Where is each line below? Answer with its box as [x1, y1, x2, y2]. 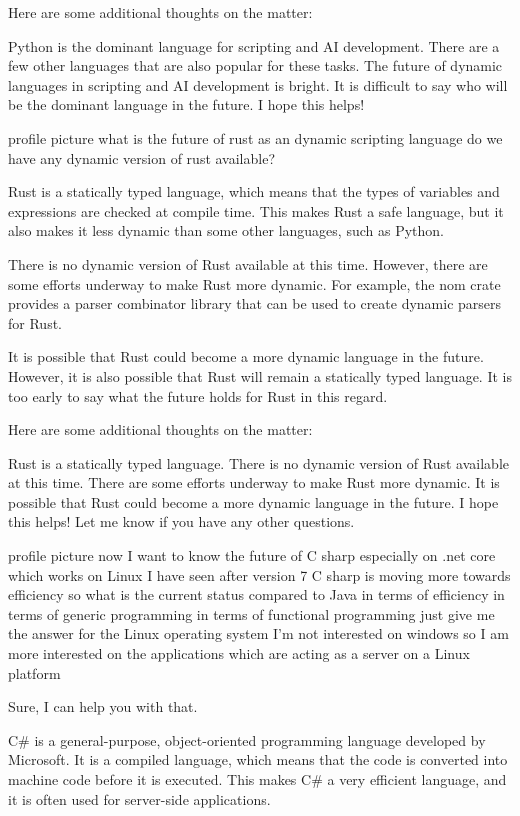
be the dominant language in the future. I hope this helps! [8, 94, 365, 115]
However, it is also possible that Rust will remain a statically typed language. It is [8, 365, 512, 386]
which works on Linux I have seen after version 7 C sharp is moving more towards [8, 564, 511, 585]
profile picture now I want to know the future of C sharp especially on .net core [8, 545, 496, 566]
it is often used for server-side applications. [8, 788, 271, 809]
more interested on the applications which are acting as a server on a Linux [8, 643, 470, 664]
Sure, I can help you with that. [8, 696, 198, 717]
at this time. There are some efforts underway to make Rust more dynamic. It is [8, 472, 500, 493]
